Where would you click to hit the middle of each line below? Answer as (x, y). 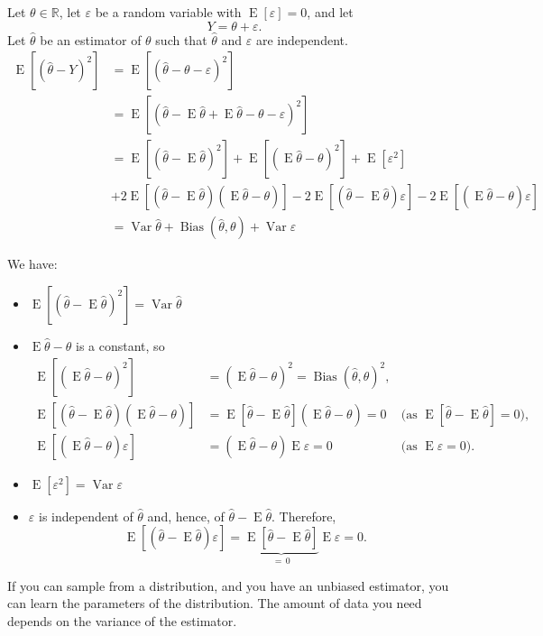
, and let (330, 12)
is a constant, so (120, 345)
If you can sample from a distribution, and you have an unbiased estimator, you (228, 585)
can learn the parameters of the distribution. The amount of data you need (215, 603)
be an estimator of (91, 39)
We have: (32, 264)
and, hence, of (186, 516)
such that (181, 39)
